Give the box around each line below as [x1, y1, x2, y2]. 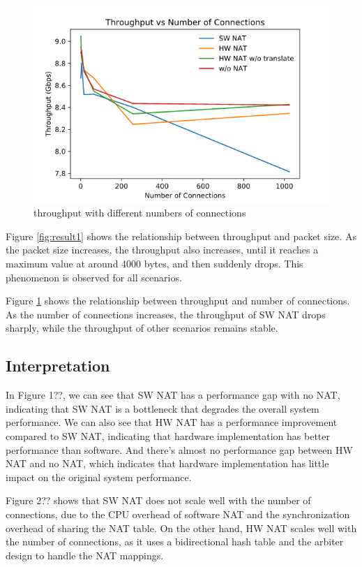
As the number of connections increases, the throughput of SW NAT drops [6, 307, 326, 321]
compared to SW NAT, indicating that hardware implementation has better [6, 428, 330, 443]
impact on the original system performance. [6, 469, 192, 484]
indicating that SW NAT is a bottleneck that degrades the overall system [6, 401, 319, 415]
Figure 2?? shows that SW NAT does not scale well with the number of [6, 493, 311, 508]
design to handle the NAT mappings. [6, 547, 164, 562]
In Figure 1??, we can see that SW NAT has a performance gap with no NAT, [6, 388, 340, 402]
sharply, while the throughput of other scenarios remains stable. [6, 321, 278, 335]
